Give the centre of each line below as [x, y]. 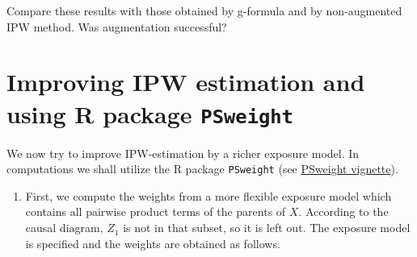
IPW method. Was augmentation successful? [117, 26]
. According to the [343, 211]
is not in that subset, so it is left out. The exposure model [267, 228]
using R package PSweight [150, 113]
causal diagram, [64, 228]
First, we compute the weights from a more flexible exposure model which [208, 195]
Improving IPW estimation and [186, 82]
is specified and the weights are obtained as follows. [153, 243]
